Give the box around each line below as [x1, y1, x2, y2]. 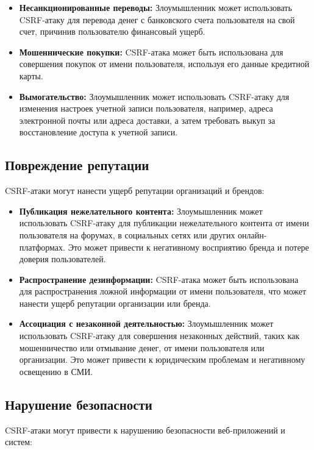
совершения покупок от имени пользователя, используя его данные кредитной [19, 57, 310, 70]
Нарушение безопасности [5, 395, 152, 413]
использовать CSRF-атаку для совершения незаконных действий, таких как [19, 329, 300, 342]
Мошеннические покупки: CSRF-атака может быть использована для [19, 45, 284, 58]
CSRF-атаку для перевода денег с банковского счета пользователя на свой [19, 13, 295, 26]
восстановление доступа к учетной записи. [19, 126, 178, 138]
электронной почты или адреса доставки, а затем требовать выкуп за [19, 113, 276, 126]
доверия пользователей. [19, 252, 106, 265]
